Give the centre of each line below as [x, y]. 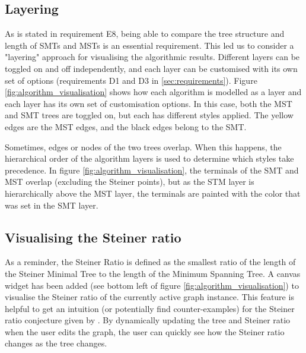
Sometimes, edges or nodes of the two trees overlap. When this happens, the [143, 146]
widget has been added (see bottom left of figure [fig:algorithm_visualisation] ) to [152, 285]
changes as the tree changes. [56, 343]
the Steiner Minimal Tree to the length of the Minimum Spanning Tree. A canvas [153, 273]
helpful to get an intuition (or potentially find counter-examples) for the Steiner [150, 308]
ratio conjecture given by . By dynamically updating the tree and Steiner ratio [148, 320]
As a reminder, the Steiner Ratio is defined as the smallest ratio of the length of [150, 262]
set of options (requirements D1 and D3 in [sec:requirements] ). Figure [131, 80]
